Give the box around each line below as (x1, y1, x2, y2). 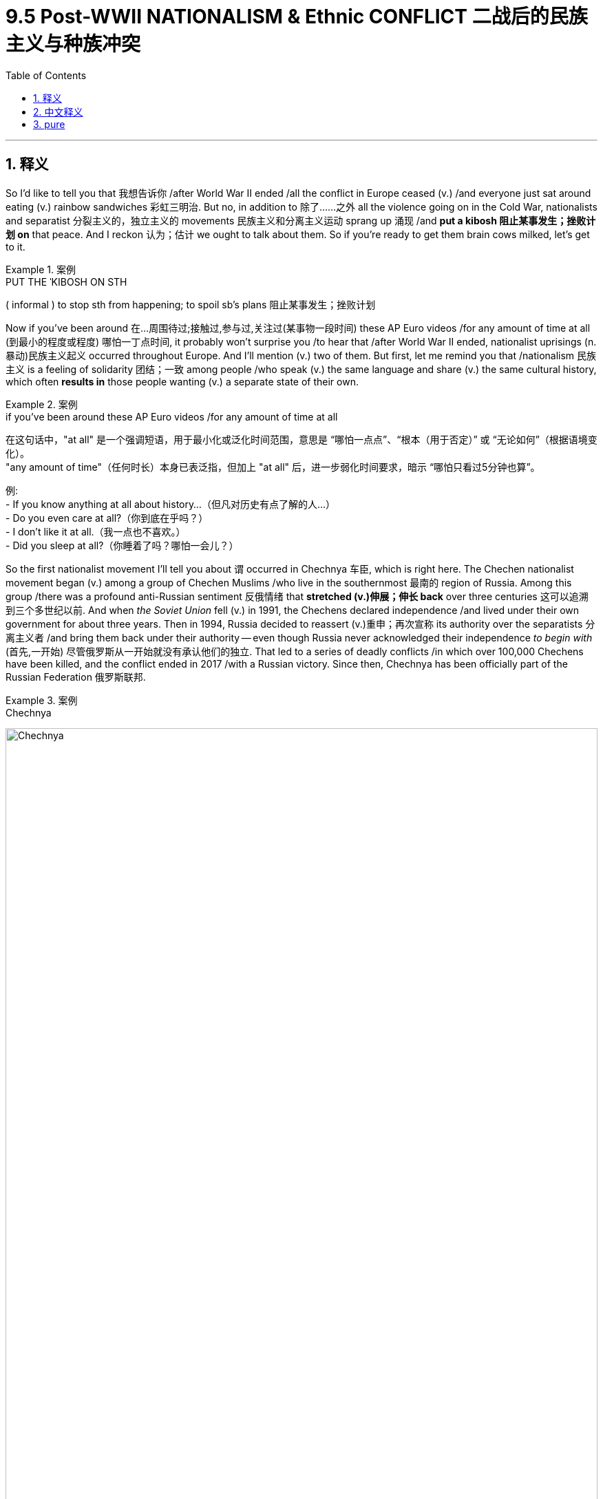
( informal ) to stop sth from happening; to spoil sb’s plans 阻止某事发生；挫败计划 (6, 298, 376, 310)
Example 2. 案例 (6, 398, 78, 410)
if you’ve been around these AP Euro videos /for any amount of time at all (6, 410, 338, 423)
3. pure (33, 118, 65, 130)
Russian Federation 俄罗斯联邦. (6, 670, 146, 683)
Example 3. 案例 (6, 694, 78, 706)
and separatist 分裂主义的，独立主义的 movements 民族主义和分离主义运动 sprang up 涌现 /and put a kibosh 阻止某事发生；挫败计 (6, 214, 596, 226)
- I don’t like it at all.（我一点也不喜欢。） (6, 525, 186, 538)
